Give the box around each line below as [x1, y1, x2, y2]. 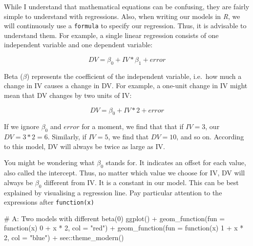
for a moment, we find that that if [82, 121, 184, 132]
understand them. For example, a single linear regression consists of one [4, 30, 219, 40]
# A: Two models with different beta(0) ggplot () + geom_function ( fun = [4, 213, 225, 223]
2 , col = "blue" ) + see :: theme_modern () [4, 232, 124, 243]
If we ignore [4, 121, 39, 132]
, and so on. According [176, 132, 244, 142]
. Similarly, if [47, 132, 86, 142]
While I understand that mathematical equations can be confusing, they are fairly [4, 1, 250, 11]
